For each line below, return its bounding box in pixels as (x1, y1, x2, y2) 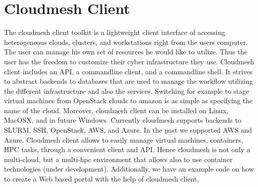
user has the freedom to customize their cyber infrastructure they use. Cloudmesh (4, 56, 255, 66)
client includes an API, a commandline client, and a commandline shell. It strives (4, 66, 253, 76)
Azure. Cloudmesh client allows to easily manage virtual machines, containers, (4, 134, 244, 145)
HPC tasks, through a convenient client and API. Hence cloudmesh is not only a (4, 144, 251, 155)
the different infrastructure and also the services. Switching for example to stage (4, 85, 249, 96)
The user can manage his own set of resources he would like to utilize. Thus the (4, 46, 248, 57)
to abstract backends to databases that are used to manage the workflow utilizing (4, 76, 254, 86)
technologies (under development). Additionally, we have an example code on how (4, 164, 254, 174)
